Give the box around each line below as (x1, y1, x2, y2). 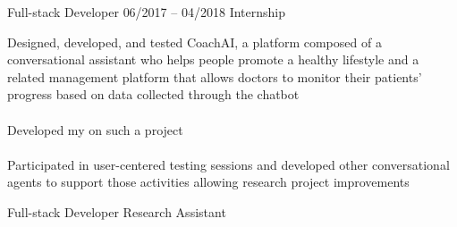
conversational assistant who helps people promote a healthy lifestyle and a (7, 50, 419, 69)
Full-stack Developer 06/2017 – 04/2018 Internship (7, 3, 285, 21)
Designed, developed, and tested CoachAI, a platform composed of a (7, 32, 382, 51)
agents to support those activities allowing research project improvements (7, 172, 410, 191)
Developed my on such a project (7, 120, 183, 139)
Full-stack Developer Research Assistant (7, 202, 226, 221)
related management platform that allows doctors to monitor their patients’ (7, 67, 422, 86)
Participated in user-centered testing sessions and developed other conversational (7, 155, 450, 173)
